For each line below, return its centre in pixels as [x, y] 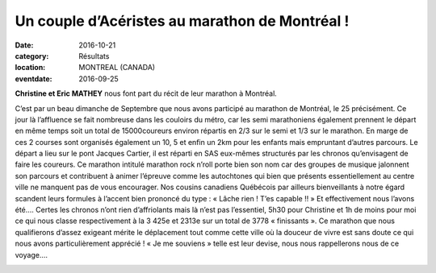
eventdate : [34, 79]
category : [32, 56]
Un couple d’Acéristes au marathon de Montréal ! [182, 21]
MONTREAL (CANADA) [117, 68]
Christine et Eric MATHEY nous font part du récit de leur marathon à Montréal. [146, 93]
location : [30, 68]
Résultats [94, 56]
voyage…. [31, 254]
